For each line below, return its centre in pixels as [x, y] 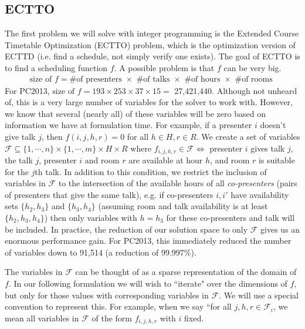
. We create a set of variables [248, 136]
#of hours [202, 79]
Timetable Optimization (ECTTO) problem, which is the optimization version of [150, 44]
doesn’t [273, 125]
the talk [19, 160]
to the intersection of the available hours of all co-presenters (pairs [178, 183]
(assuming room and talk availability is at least [183, 206]
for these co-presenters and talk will [231, 217]
